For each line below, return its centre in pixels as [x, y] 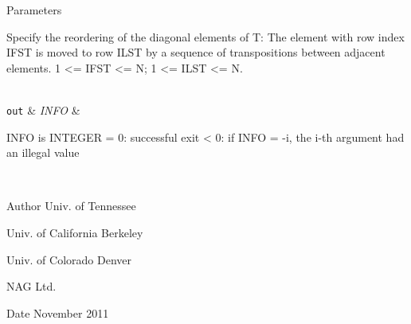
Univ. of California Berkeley [75, 232]
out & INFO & [43, 109]
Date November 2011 [58, 312]
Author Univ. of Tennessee [71, 206]
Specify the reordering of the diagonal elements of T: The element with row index [205, 36]
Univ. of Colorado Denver [69, 259]
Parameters [34, 10]
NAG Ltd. [31, 286]
